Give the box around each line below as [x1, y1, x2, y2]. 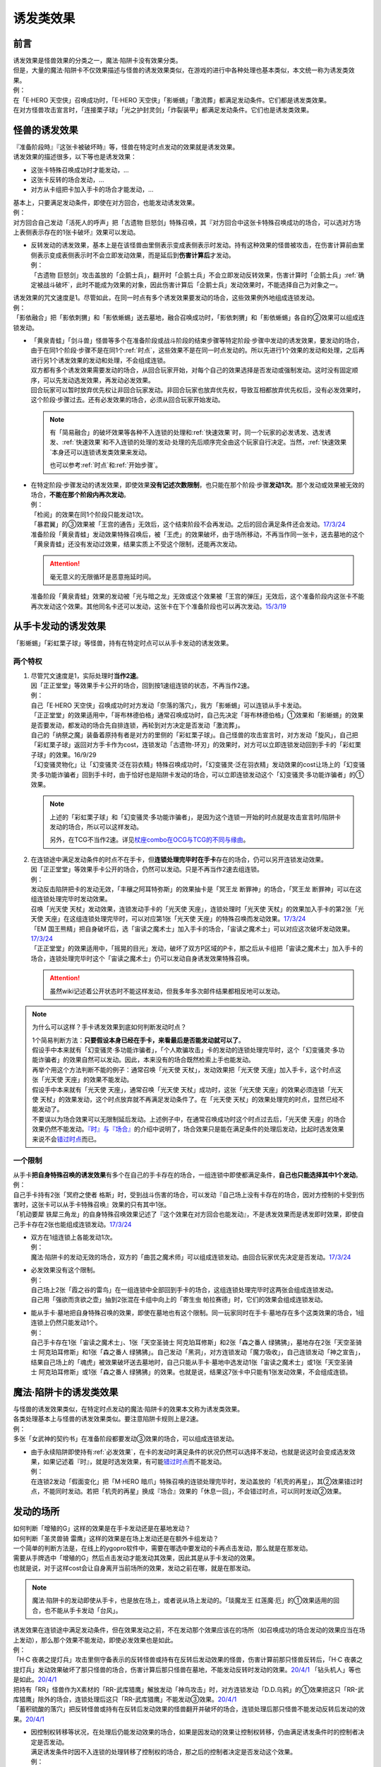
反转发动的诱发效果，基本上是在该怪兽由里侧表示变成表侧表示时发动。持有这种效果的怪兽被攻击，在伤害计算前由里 [30, 241, 365, 250]
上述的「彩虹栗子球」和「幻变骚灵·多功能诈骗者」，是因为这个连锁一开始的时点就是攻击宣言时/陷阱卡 [49, 813, 341, 821]
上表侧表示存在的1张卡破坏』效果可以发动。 [13, 228, 140, 237]
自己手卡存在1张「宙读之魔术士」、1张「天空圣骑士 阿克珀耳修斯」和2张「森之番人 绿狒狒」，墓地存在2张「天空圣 [30, 1338, 356, 1346]
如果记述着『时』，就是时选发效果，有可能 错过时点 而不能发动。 [42, 1457, 226, 1466]
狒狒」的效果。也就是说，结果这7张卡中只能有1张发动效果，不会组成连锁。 [135, 1368, 352, 1376]
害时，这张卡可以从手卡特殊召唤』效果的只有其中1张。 [13, 1200, 171, 1209]
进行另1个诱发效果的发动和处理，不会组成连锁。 [30, 356, 169, 364]
